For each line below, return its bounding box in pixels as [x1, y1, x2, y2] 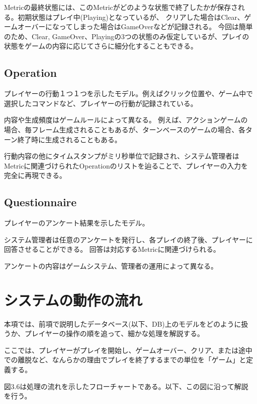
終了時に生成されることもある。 [17, 134, 122, 144]
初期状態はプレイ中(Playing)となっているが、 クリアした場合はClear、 [17, 11, 244, 22]
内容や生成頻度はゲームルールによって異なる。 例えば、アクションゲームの [4, 115, 248, 125]
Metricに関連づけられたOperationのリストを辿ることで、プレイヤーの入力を [4, 160, 248, 171]
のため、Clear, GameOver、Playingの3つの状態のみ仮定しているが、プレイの [4, 31, 250, 41]
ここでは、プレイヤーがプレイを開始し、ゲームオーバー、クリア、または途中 [4, 345, 253, 355]
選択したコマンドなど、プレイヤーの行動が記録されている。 [4, 98, 198, 108]
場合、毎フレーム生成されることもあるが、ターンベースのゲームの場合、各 [4, 124, 246, 134]
